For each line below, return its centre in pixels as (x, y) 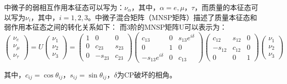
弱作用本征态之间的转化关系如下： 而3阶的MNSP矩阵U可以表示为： (115, 27)
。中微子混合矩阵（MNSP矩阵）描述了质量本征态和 (173, 17)
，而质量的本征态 (223, 7)
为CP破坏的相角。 (147, 74)
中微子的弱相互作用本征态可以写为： (64, 7)
